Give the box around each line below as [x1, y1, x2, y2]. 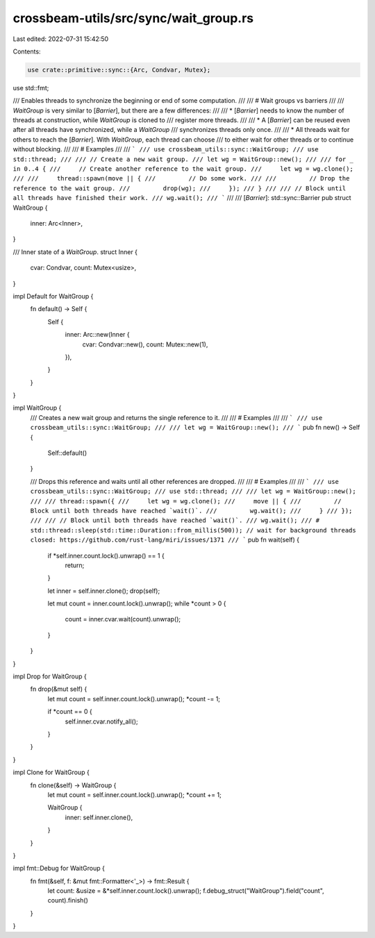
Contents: [12, 47, 41, 56]
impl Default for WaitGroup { [12, 292, 94, 300]
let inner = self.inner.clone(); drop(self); [47, 587, 160, 595]
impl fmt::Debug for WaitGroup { [12, 864, 106, 873]
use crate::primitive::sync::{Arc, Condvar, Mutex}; [27, 66, 211, 74]
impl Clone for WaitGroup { [12, 768, 90, 777]
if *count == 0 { [47, 707, 93, 716]
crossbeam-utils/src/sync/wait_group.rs [12, 10, 253, 26]
